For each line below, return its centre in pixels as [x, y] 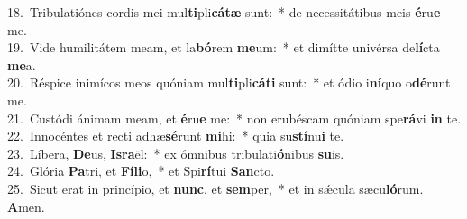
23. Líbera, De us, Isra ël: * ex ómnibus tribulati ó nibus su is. [176, 153]
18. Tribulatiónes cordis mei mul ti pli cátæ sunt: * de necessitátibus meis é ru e [224, 12]
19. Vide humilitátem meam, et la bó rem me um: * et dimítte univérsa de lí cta [224, 47]
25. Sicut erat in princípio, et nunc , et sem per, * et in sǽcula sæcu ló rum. [215, 188]
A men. [26, 206]
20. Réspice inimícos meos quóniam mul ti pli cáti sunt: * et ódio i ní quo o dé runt [229, 82]
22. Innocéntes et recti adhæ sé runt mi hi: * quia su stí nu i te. [176, 136]
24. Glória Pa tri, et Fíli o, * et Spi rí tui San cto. [141, 171]
